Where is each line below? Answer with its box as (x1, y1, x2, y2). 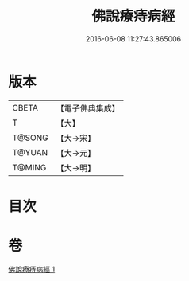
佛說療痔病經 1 (8, 264, 56, 274)
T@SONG (12, 132, 49, 143)
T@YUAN (12, 146, 48, 158)
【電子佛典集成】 (56, 103, 121, 114)
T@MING (12, 162, 47, 173)
